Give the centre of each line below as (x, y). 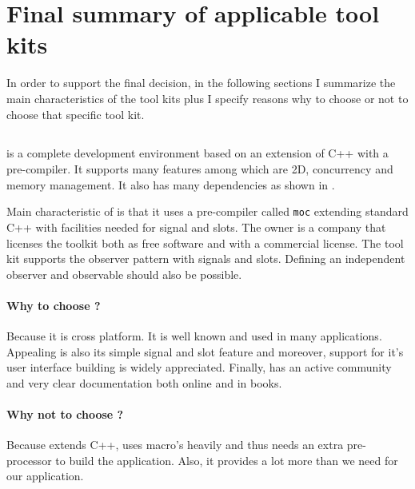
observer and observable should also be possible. (124, 274)
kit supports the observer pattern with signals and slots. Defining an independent (206, 258)
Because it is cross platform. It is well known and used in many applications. (194, 336)
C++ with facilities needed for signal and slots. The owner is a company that (196, 227)
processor (29, 460)
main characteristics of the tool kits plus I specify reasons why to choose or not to (207, 98)
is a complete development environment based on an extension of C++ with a (198, 153)
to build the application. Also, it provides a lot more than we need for (227, 460)
